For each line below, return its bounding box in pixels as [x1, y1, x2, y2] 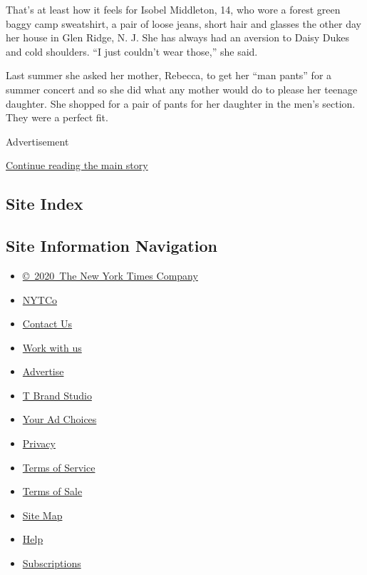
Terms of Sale [22, 484, 83, 499]
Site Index [6, 193, 83, 215]
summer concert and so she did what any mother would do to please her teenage [6, 81, 358, 96]
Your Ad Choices [22, 412, 97, 427]
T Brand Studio [22, 387, 92, 402]
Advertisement [6, 133, 69, 148]
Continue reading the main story [6, 158, 148, 173]
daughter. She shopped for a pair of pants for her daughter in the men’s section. [6, 96, 356, 111]
